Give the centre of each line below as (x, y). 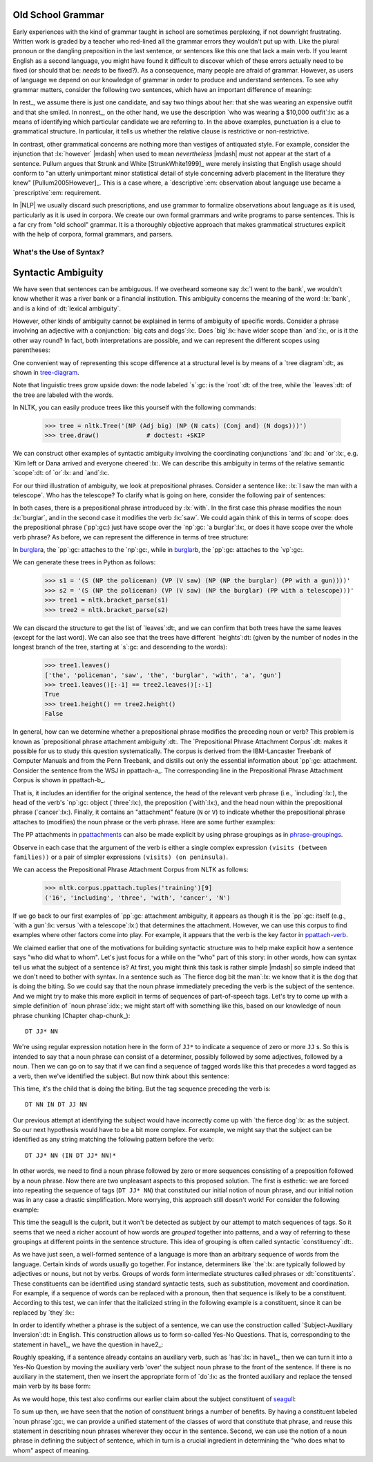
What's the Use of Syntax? (59, 252)
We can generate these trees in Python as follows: (84, 562)
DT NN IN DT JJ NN (56, 1104)
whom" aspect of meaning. (51, 1450)
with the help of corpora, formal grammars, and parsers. (93, 234)
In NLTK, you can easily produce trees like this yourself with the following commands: (135, 407)
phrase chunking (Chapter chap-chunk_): (71, 1015)
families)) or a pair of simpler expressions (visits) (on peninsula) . (121, 857)
